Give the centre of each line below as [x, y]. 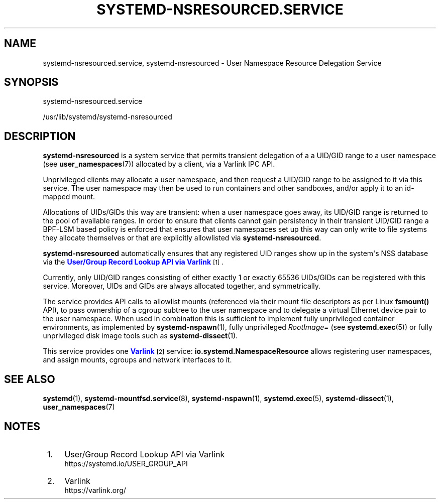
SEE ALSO [30, 379]
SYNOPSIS [31, 82]
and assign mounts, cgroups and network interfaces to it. [137, 360]
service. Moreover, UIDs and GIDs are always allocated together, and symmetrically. [182, 286]
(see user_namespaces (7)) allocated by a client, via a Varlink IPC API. [159, 164]
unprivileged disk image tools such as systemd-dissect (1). [140, 336]
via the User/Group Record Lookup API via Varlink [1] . [133, 262]
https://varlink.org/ [95, 490]
